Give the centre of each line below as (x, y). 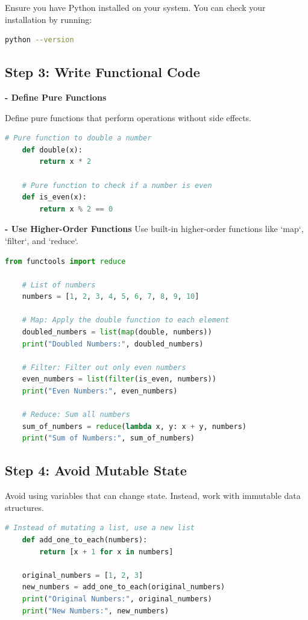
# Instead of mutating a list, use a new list (100, 528)
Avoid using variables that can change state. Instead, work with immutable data (153, 496)
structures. (24, 507)
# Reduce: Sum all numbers (76, 415)
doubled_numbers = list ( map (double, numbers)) (117, 332)
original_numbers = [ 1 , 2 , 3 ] (83, 575)
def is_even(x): (55, 197)
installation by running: (49, 19)
